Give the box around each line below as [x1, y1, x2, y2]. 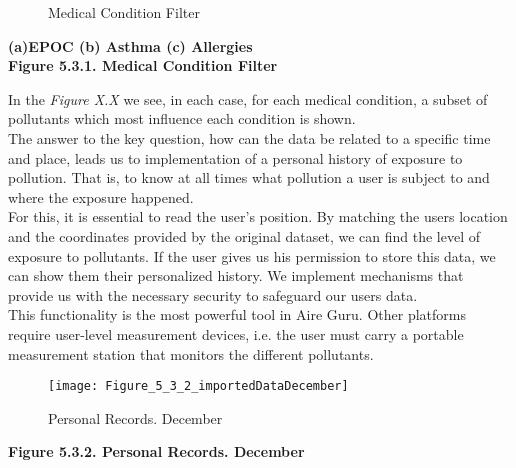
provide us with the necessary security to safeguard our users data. [8, 284, 418, 305]
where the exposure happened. [8, 186, 194, 207]
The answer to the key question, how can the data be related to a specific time [8, 127, 491, 148]
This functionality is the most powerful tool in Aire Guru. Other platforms [8, 304, 466, 325]
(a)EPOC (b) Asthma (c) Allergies [8, 35, 253, 56]
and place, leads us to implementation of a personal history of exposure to [8, 147, 463, 168]
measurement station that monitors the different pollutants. [8, 343, 374, 364]
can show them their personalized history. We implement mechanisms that [8, 265, 464, 286]
